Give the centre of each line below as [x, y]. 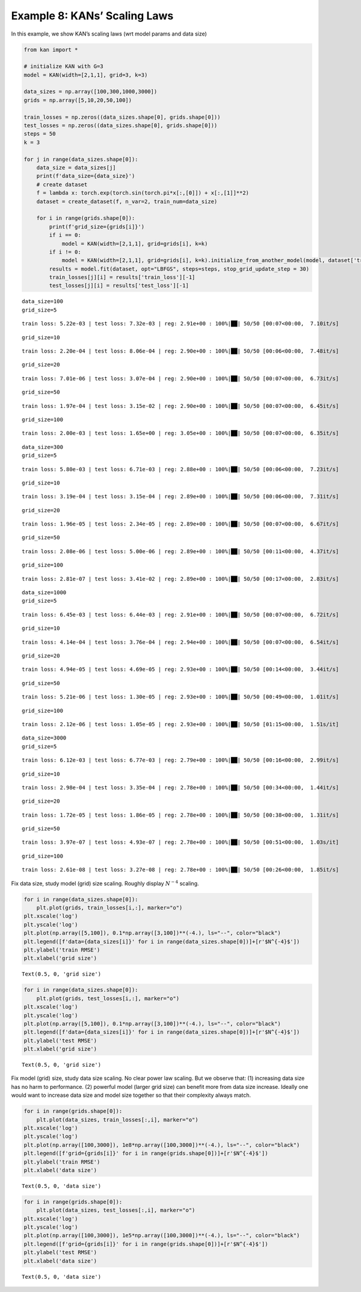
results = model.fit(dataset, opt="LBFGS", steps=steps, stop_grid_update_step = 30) [179, 269]
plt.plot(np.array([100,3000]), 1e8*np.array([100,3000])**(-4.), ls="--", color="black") [162, 1145]
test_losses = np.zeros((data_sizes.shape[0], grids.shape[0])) [121, 126]
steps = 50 [40, 134]
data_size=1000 [44, 593]
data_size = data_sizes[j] [76, 168]
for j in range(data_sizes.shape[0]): [81, 159]
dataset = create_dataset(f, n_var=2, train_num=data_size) [127, 201]
